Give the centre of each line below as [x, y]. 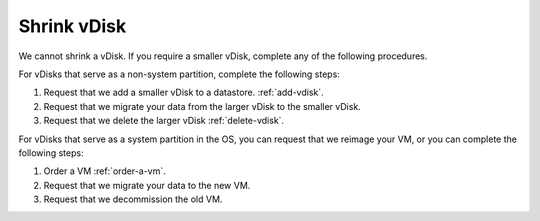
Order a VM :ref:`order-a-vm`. [105, 171]
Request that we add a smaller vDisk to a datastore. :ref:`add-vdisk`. [183, 92]
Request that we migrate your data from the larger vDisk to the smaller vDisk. [202, 106]
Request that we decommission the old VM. [133, 199]
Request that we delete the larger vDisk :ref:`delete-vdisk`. [164, 121]
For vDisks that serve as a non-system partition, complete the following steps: [179, 74]
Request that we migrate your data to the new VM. [147, 185]
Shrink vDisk [72, 26]
